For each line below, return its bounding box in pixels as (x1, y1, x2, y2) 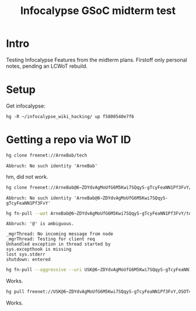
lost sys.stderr (6, 251, 45, 258)
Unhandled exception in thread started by (6, 241, 111, 247)
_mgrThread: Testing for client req (6, 236, 95, 242)
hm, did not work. (6, 173, 48, 180)
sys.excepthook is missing (6, 247, 72, 253)
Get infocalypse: (6, 102, 45, 109)
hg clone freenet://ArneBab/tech (6, 152, 87, 158)
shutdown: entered (6, 257, 51, 262)
